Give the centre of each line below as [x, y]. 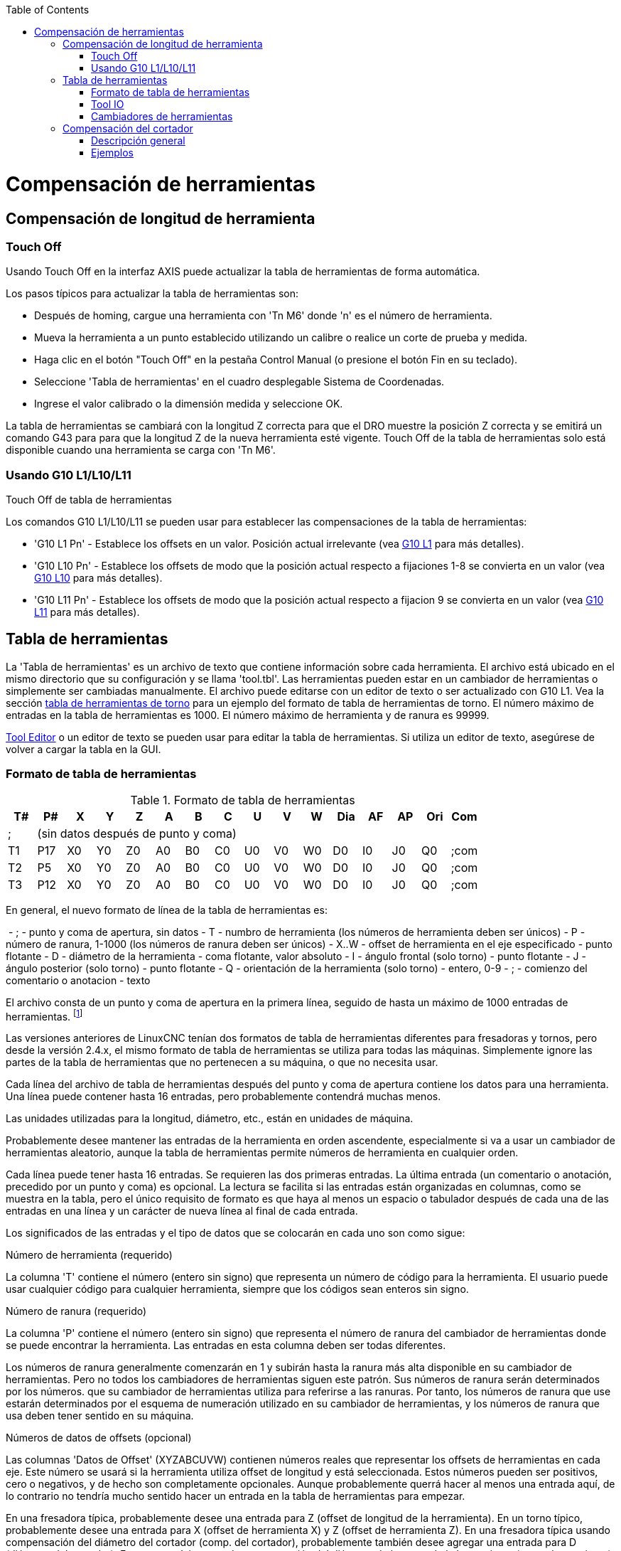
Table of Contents [48, 10]
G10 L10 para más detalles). [98, 578]
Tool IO [108, 104]
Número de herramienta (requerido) [89, 1255]
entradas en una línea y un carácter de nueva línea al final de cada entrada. [182, 1211]
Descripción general [138, 140]
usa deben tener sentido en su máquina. [100, 1416]
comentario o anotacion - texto [78, 980]
